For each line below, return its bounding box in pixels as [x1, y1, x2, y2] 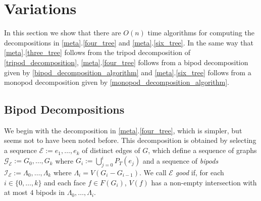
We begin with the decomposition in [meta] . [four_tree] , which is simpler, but [4, 125, 242, 135]
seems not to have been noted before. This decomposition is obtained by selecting [4, 135, 256, 145]
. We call [139, 167, 167, 177]
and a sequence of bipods [142, 155, 219, 166]
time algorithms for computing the [147, 27, 254, 38]
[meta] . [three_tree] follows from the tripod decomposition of [4, 47, 191, 58]
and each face [44, 177, 86, 187]
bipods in [36, 187, 65, 197]
